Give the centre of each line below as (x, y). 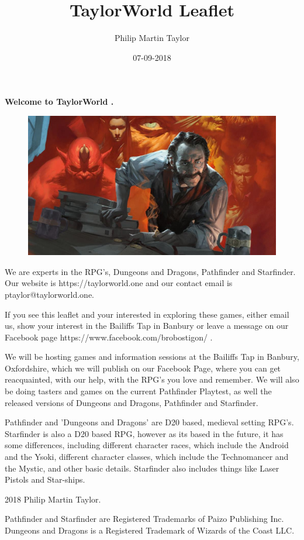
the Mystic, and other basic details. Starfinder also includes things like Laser (142, 468)
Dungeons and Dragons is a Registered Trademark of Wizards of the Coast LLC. (150, 530)
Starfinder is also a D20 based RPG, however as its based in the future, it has (144, 433)
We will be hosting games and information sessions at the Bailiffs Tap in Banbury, (152, 357)
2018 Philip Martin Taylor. (53, 499)
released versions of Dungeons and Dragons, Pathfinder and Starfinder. (132, 402)
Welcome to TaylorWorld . (59, 102)
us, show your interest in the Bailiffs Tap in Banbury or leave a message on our (147, 326)
